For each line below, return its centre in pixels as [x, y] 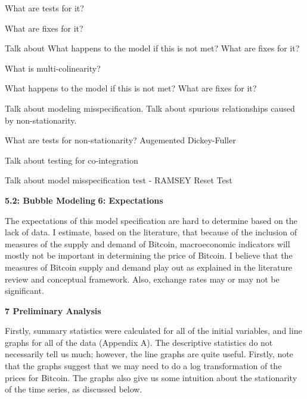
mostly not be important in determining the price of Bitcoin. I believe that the [149, 255]
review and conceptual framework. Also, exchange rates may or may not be [142, 279]
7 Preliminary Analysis [53, 310]
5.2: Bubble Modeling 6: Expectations [84, 200]
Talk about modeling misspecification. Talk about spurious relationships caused [150, 108]
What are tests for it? [44, 8]
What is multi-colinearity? [53, 68]
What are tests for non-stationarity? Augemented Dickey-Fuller [120, 140]
